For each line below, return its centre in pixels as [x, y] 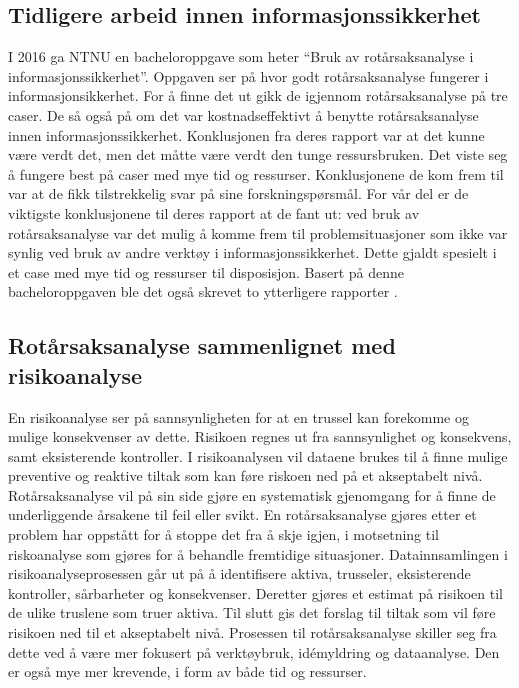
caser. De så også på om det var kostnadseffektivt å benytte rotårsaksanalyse [243, 114]
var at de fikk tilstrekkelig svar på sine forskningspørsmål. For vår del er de [238, 193]
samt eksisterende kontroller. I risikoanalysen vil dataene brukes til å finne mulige [258, 455]
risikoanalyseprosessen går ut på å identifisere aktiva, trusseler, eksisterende [239, 573]
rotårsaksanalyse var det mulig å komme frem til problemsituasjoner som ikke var [258, 232]
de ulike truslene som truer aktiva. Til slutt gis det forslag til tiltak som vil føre [252, 612]
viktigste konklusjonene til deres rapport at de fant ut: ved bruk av [214, 212]
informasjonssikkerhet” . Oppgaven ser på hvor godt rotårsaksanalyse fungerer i [248, 75]
